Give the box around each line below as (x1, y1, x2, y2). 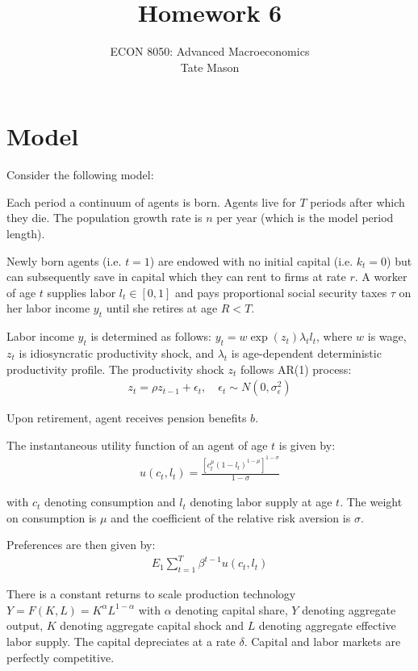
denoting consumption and (44, 493, 176, 510)
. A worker (354, 268, 408, 285)
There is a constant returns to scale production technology (6, 585, 296, 602)
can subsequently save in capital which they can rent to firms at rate (6, 268, 346, 285)
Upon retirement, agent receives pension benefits (6, 409, 247, 426)
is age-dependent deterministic (231, 345, 382, 361)
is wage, (367, 328, 407, 345)
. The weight (340, 493, 403, 510)
